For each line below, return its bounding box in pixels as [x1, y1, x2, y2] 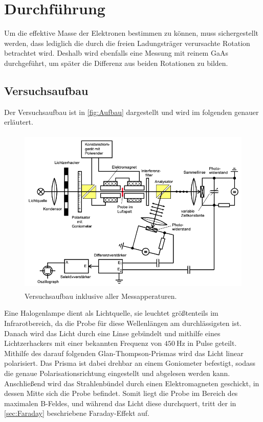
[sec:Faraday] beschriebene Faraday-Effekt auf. [4, 408, 150, 418]
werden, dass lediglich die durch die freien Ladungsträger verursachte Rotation [4, 37, 250, 48]
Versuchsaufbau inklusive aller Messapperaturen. [25, 290, 177, 301]
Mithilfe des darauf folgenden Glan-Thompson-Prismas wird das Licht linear [4, 347, 244, 358]
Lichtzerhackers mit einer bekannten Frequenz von [4, 338, 162, 348]
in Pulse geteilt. [187, 338, 237, 348]
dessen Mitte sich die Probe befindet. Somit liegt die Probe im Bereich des [4, 388, 238, 398]
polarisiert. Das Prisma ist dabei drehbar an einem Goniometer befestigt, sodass [4, 358, 255, 368]
